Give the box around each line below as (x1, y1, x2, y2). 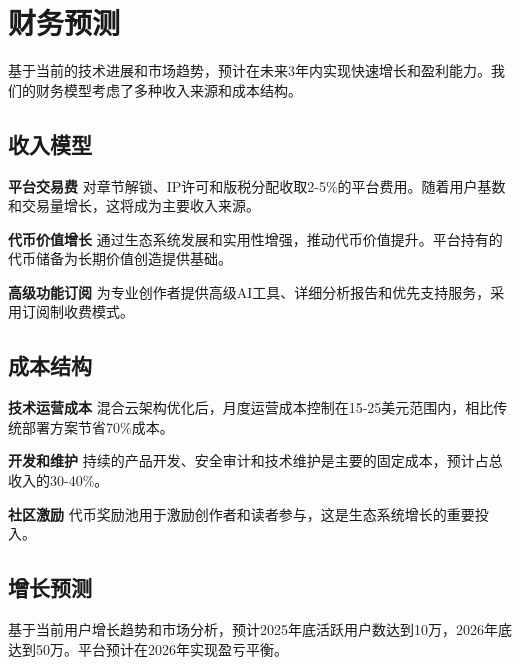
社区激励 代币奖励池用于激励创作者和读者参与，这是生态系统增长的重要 (8, 503, 475, 524)
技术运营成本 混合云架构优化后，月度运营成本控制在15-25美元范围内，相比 (8, 397, 494, 418)
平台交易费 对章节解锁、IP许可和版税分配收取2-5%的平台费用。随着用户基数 (8, 175, 506, 196)
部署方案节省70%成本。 (21, 416, 174, 437)
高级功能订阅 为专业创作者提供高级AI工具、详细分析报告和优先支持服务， (8, 281, 491, 302)
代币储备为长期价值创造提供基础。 (8, 248, 232, 269)
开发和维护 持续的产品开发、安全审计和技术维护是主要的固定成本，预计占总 (8, 450, 503, 471)
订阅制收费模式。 (21, 301, 134, 322)
